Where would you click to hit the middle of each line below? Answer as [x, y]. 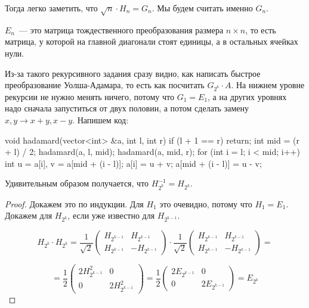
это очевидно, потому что [206, 203]
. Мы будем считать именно [202, 8]
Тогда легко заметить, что [51, 8]
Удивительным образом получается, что [77, 183]
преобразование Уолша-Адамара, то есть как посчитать [105, 85]
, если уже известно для [111, 215]
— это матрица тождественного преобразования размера [121, 29]
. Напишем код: [101, 120]
